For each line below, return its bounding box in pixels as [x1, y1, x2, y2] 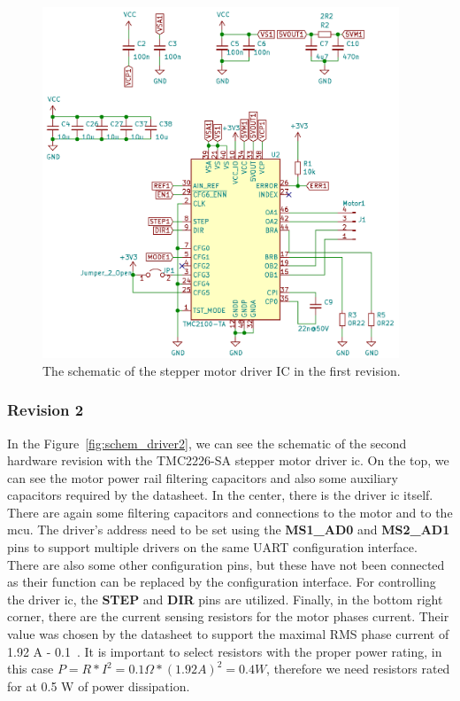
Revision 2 [7, 399, 84, 421]
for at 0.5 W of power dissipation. [7, 676, 190, 695]
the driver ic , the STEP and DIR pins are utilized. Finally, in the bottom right [7, 589, 443, 608]
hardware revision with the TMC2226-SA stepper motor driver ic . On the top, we [7, 451, 449, 470]
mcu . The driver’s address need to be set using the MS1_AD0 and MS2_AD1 [7, 520, 450, 539]
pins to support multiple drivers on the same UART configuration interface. [7, 538, 418, 557]
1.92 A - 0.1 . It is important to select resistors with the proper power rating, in [7, 642, 442, 660]
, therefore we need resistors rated [266, 659, 450, 678]
